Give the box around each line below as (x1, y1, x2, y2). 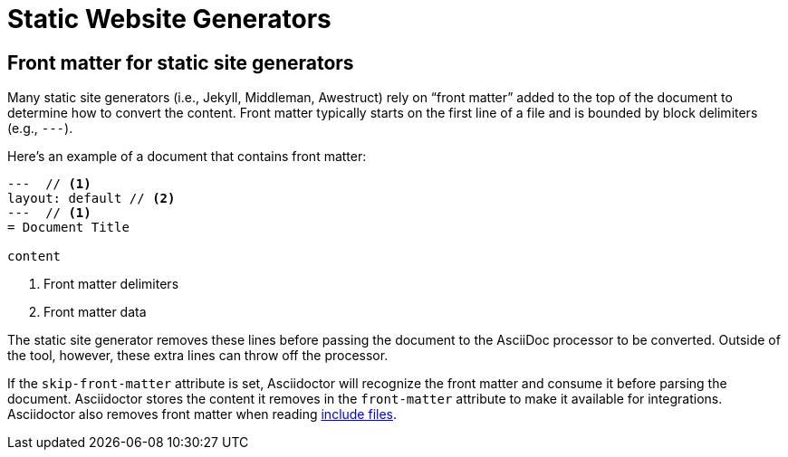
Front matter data (43, 304, 147, 320)
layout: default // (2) (7, 191, 176, 206)
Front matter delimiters (43, 276, 179, 292)
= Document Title (7, 220, 130, 235)
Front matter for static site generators (7, 51, 354, 74)
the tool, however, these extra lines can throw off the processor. (7, 348, 389, 364)
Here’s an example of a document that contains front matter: (7, 148, 367, 165)
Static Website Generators (7, 4, 332, 34)
